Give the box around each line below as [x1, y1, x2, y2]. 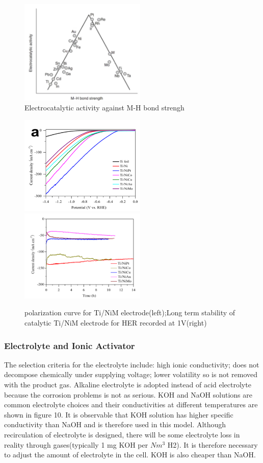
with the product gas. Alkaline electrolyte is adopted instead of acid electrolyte [4, 379, 251, 390]
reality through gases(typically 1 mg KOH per [4, 439, 148, 450]
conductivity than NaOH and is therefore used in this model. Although [4, 419, 226, 430]
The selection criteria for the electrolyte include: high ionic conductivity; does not [4, 359, 259, 369]
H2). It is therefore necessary [167, 439, 258, 450]
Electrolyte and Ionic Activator [4, 339, 135, 352]
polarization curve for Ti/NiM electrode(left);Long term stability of [24, 307, 235, 318]
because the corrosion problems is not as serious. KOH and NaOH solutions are [4, 389, 252, 400]
